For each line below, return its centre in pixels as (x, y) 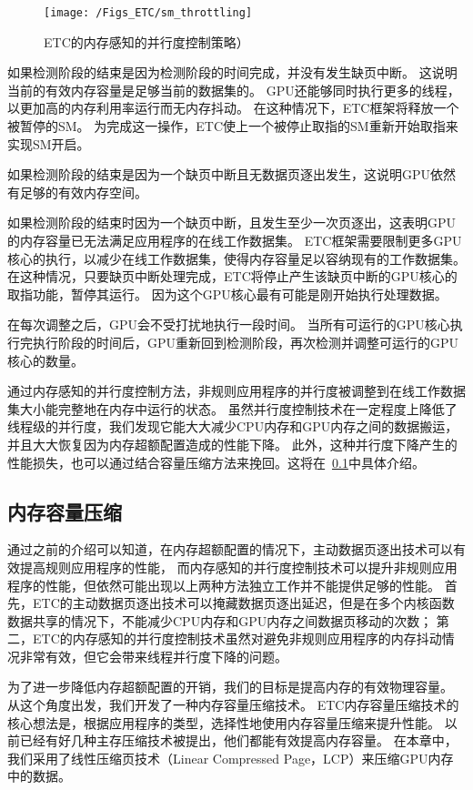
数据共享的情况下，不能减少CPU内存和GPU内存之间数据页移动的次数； (220, 620)
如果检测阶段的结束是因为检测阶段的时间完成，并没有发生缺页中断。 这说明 (232, 72)
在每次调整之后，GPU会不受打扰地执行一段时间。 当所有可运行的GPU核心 (229, 324)
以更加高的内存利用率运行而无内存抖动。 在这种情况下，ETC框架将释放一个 (233, 108)
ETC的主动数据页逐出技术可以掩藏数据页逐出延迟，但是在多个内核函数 (243, 603)
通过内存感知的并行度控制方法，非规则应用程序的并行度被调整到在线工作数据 (236, 391)
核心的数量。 (45, 360)
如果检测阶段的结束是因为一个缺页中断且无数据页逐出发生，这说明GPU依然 (232, 174)
